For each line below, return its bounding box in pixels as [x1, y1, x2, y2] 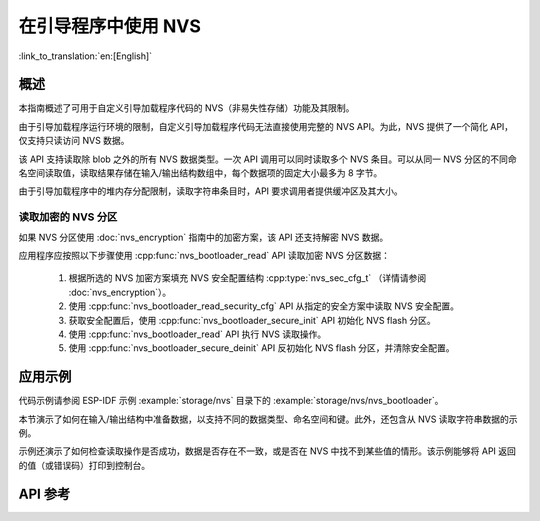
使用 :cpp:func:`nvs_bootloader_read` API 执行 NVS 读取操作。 [68, 328, 327, 340]
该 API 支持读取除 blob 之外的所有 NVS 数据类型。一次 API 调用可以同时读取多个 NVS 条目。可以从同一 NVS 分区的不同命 [18, 153, 517, 165]
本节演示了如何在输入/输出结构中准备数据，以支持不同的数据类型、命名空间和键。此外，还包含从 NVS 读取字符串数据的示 [18, 413, 519, 425]
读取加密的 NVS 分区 [18, 210, 118, 224]
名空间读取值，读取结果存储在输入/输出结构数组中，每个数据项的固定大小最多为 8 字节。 [18, 167, 383, 179]
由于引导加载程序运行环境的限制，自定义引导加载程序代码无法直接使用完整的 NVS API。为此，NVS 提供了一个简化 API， [18, 120, 514, 132]
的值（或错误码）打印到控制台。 [18, 459, 150, 471]
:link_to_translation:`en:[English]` [18, 50, 153, 62]
